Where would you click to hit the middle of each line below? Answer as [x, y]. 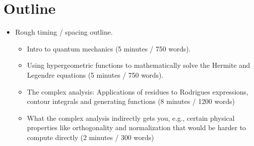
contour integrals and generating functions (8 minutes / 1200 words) [131, 101]
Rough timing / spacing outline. [64, 32]
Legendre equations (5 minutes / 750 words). [95, 74]
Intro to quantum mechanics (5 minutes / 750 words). [109, 48]
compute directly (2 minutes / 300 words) [91, 137]
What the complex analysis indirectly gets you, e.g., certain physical [131, 118]
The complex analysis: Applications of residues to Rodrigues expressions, [138, 91]
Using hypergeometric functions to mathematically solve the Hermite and [139, 65]
